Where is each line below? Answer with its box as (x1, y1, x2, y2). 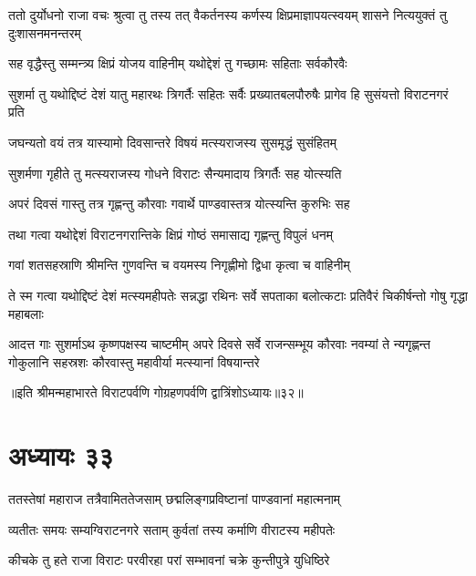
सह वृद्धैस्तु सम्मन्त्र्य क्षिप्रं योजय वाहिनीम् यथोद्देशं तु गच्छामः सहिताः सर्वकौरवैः (8, 54, 347, 73)
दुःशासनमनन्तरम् (8, 23, 81, 42)
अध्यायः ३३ (8, 437, 114, 474)
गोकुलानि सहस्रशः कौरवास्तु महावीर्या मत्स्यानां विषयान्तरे (8, 352, 260, 371)
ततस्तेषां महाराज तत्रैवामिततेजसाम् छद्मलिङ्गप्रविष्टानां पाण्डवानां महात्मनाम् (8, 489, 341, 509)
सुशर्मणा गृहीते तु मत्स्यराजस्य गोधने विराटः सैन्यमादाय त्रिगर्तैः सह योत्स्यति (8, 163, 342, 182)
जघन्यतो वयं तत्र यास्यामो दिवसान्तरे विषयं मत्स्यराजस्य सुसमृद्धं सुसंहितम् (8, 132, 336, 151)
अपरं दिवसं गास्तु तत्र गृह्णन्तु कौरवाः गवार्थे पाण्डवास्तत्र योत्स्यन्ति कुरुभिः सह (8, 194, 350, 213)
